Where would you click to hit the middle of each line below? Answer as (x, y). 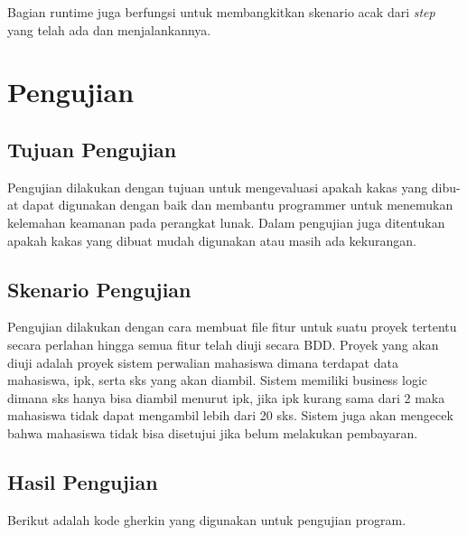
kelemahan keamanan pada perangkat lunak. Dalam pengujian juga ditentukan (226, 222)
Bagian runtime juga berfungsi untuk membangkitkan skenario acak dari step (221, 12)
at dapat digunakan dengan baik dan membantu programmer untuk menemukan (230, 205)
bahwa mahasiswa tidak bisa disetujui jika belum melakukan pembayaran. (213, 432)
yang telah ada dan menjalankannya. (109, 29)
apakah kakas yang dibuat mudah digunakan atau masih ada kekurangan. (212, 240)
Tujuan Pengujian (92, 149)
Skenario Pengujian (99, 289)
